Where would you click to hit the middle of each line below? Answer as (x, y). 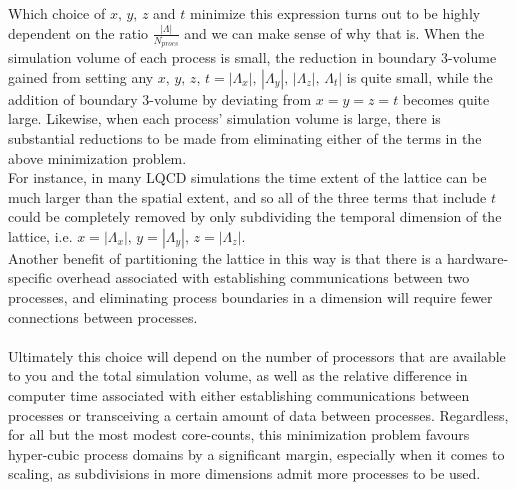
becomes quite (446, 98)
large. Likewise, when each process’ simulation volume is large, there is (224, 118)
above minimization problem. (97, 157)
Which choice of (57, 13)
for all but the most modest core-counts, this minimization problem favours (239, 434)
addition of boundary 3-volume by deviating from (160, 98)
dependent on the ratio (78, 32)
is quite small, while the (419, 76)
